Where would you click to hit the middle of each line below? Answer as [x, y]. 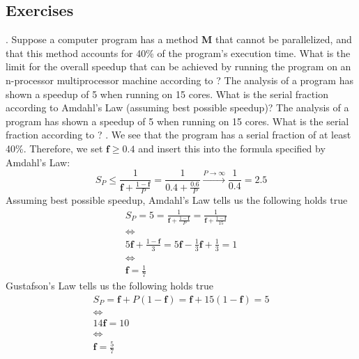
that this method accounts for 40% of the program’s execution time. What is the [178, 53]
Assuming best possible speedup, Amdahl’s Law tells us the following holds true [177, 200]
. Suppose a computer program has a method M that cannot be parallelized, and [179, 39]
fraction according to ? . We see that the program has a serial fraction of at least [178, 135]
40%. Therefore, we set [54, 148]
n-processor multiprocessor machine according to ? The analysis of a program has [179, 80]
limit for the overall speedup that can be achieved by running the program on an [178, 66]
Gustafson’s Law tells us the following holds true [109, 286]
